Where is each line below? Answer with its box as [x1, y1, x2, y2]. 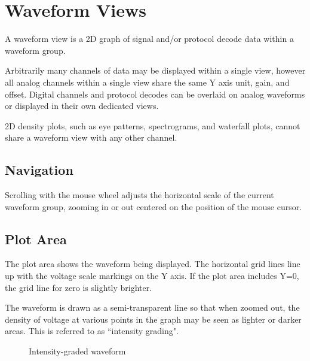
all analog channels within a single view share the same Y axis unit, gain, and [5, 75, 290, 88]
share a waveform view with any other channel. [5, 131, 177, 144]
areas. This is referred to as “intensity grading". [5, 324, 179, 337]
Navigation [5, 160, 73, 179]
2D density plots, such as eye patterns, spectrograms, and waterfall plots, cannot [5, 119, 300, 132]
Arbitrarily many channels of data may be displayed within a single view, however [5, 64, 306, 77]
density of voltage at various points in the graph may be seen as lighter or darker [5, 313, 302, 325]
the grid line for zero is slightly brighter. [5, 281, 152, 293]
